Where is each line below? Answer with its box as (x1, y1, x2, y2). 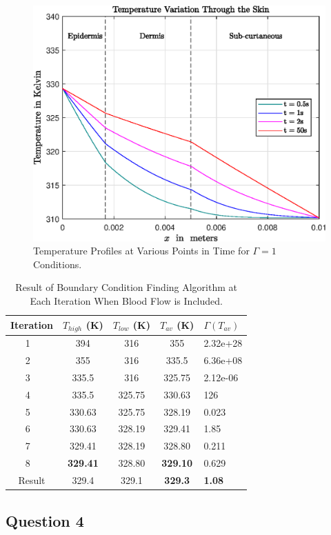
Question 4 (6, 509, 84, 531)
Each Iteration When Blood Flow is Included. (30, 293, 223, 307)
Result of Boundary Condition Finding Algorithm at (15, 280, 237, 294)
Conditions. (33, 256, 82, 271)
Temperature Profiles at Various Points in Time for (33, 243, 250, 258)
